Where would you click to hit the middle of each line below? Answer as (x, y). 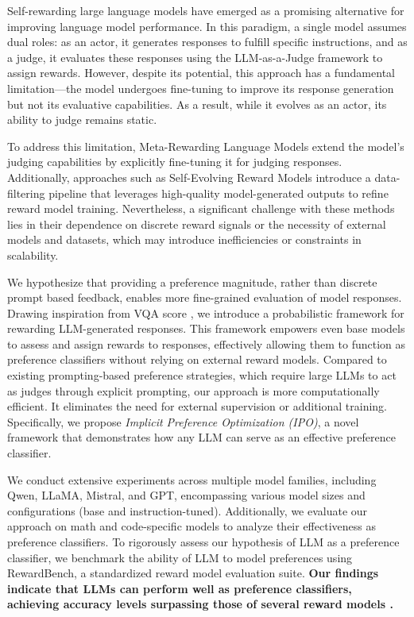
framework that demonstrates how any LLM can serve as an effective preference (201, 437)
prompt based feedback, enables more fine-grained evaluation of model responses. (205, 297)
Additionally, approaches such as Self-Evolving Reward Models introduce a (189, 177)
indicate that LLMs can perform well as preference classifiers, (180, 588)
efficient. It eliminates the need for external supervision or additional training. (197, 406)
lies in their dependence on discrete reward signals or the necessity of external (197, 224)
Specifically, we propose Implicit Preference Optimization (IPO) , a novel (183, 421)
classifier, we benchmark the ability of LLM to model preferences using (180, 557)
